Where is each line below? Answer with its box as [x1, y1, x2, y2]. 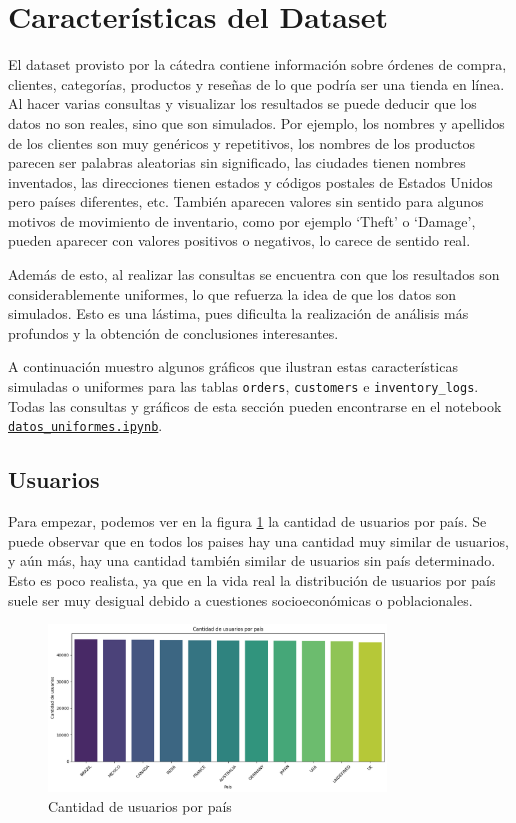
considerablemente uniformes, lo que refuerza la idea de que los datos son [8, 283, 457, 304]
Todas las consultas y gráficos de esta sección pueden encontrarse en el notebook [8, 395, 502, 416]
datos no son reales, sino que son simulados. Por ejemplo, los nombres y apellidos [8, 112, 505, 133]
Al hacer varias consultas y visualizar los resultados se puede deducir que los [8, 93, 477, 114]
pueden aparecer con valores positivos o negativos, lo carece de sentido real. [8, 230, 471, 251]
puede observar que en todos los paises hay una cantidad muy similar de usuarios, [8, 530, 509, 551]
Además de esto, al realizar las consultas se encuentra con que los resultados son [8, 264, 500, 285]
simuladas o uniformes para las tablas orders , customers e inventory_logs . [8, 376, 479, 397]
